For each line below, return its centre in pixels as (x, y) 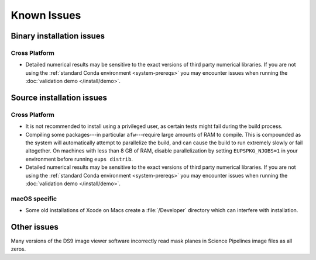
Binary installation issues (58, 36)
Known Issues (46, 15)
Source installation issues (59, 97)
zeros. (18, 249)
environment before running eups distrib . (79, 159)
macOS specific (34, 199)
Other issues (35, 227)
